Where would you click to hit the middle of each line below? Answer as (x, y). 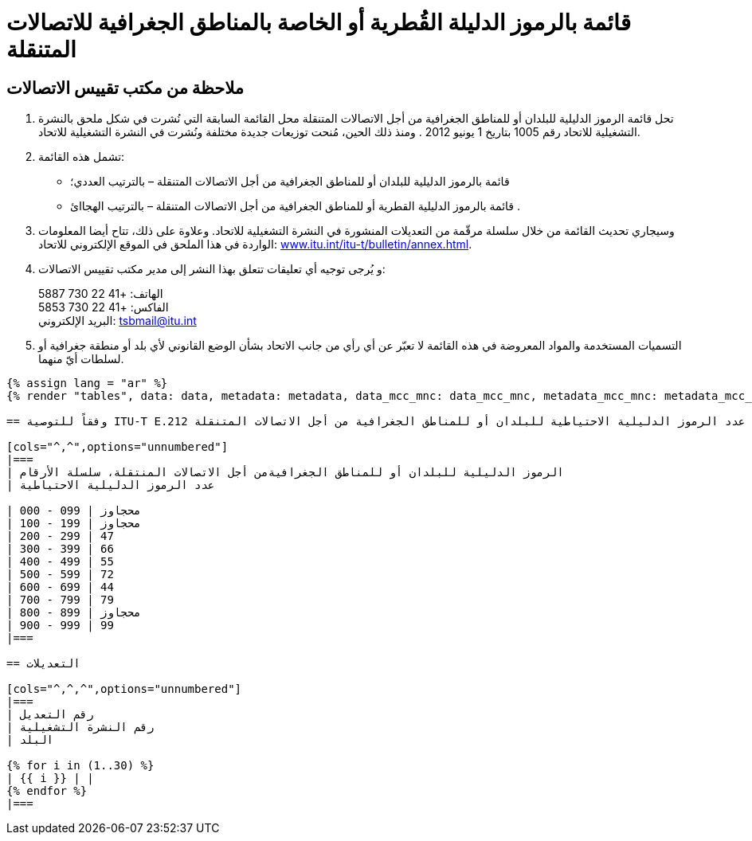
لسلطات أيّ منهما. (81, 359)
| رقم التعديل (50, 715)
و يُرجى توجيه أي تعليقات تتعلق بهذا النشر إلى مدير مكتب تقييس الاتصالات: (212, 269)
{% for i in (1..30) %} (80, 766)
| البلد (30, 740)
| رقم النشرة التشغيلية (80, 728)
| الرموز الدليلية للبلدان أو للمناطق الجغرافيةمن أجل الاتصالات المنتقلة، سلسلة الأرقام (285, 473)
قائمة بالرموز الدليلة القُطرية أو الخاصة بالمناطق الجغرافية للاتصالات (319, 22)
